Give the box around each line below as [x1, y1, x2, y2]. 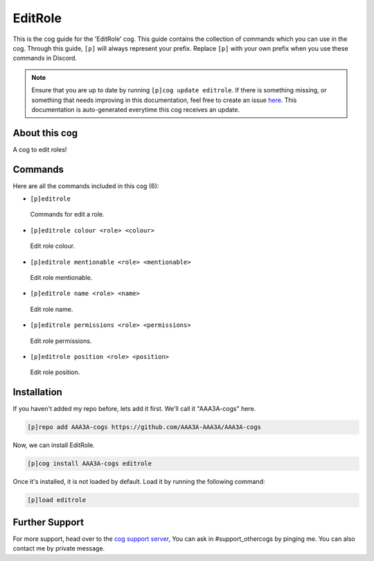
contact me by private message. [12, 544, 105, 553]
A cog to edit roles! [12, 145, 67, 153]
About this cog [12, 127, 78, 139]
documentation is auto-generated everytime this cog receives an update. [31, 105, 240, 114]
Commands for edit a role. [30, 210, 105, 219]
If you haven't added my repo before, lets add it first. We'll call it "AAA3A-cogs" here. [12, 405, 256, 413]
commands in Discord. [12, 54, 78, 62]
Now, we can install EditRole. [12, 441, 95, 449]
